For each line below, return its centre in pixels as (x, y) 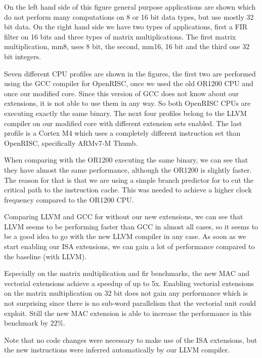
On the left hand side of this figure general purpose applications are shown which (130, 7)
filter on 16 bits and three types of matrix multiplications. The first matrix (120, 36)
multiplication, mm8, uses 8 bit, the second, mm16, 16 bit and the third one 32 (127, 46)
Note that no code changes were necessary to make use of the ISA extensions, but (131, 340)
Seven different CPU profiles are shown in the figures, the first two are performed (130, 73)
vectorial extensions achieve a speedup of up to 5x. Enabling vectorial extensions (129, 283)
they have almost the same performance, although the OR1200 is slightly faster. (128, 169)
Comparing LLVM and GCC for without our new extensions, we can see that (124, 216)
